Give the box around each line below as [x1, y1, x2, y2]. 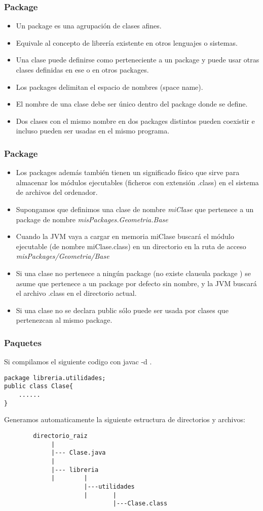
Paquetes [4, 336, 42, 349]
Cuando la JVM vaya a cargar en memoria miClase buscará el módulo [16, 231, 234, 242]
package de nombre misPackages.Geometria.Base [16, 214, 168, 224]
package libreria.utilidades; [4, 374, 106, 382]
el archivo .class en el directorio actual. [16, 288, 137, 298]
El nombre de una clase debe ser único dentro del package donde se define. [16, 98, 248, 109]
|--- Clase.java [51, 449, 106, 457]
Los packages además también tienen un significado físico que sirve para [16, 167, 240, 178]
